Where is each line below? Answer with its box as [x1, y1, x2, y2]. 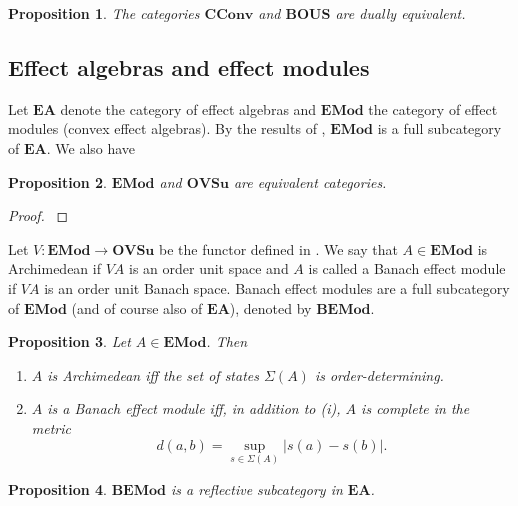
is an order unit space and [128, 258, 289, 279]
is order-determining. [314, 364, 444, 385]
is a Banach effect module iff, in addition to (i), [47, 398, 341, 419]
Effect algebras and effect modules [8, 51, 370, 82]
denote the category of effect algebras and [60, 98, 317, 119]
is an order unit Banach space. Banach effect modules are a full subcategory [44, 277, 510, 298]
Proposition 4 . [8, 478, 107, 499]
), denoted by [229, 297, 312, 318]
